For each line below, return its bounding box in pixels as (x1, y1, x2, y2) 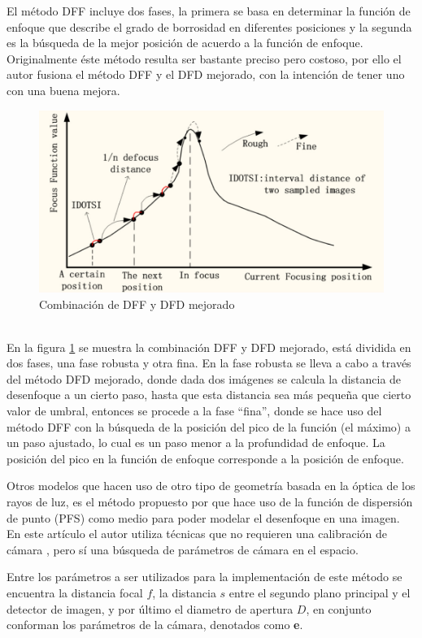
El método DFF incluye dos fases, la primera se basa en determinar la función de (7, 2, 411, 19)
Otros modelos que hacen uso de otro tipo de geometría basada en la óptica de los (7, 477, 415, 494)
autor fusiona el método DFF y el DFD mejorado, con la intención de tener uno (7, 66, 405, 83)
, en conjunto (306, 600, 372, 617)
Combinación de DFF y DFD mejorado (39, 295, 235, 312)
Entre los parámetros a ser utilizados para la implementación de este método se (7, 568, 402, 585)
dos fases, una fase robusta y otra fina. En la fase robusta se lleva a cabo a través (7, 354, 411, 371)
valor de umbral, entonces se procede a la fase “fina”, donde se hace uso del (7, 402, 382, 419)
